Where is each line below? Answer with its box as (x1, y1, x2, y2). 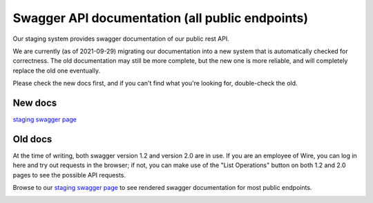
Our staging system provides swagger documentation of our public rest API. (12, 35, 229, 43)
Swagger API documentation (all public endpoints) (12, 10, 309, 26)
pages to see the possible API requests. (12, 171, 126, 179)
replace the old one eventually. (12, 66, 100, 75)
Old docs (12, 133, 52, 145)
